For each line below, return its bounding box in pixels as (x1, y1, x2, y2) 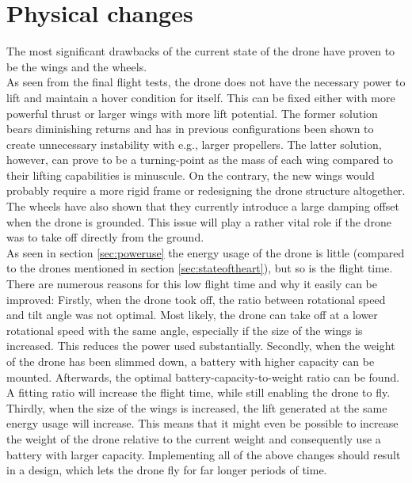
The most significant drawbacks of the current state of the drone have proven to (6, 43, 395, 59)
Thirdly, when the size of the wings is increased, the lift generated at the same (6, 399, 387, 416)
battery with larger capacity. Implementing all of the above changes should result (6, 446, 401, 462)
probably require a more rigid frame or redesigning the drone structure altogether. (6, 182, 406, 199)
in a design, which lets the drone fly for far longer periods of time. (6, 462, 327, 478)
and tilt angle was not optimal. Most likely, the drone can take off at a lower (6, 306, 378, 323)
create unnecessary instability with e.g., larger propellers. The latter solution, (6, 135, 382, 152)
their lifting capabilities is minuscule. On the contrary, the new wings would (6, 166, 375, 183)
